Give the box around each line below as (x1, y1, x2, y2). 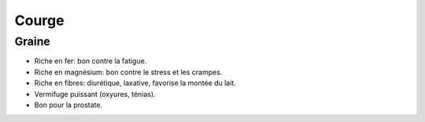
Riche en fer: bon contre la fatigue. (34, 56, 147, 66)
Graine (14, 34, 50, 48)
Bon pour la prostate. (34, 100, 102, 109)
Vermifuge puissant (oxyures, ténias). (34, 89, 157, 99)
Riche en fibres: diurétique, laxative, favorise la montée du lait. (34, 78, 236, 88)
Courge (14, 12, 65, 29)
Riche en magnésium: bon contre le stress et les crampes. (34, 67, 223, 77)
